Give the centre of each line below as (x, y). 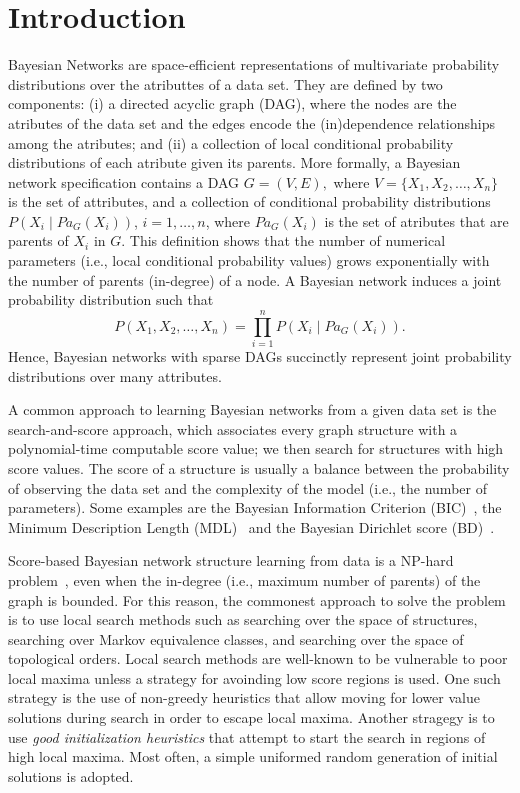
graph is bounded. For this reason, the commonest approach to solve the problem (257, 599)
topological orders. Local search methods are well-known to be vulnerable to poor (258, 658)
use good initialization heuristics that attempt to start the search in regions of (247, 736)
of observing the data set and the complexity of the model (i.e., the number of (247, 487)
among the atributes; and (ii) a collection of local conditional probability (231, 142)
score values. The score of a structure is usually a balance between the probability (259, 467)
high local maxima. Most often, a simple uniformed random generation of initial (253, 756)
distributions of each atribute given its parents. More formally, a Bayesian (234, 162)
